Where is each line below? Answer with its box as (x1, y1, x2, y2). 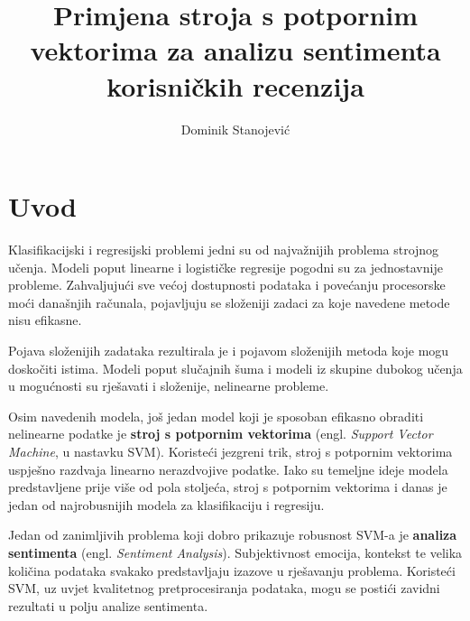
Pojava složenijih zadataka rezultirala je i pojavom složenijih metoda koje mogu (8, 341, 449, 359)
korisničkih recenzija (106, 67, 364, 104)
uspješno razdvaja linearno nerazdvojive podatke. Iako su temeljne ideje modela (8, 459, 448, 478)
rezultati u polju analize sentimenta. (8, 596, 208, 615)
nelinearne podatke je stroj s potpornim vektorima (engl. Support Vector (8, 424, 433, 443)
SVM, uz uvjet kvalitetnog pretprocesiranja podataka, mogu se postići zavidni (8, 579, 440, 598)
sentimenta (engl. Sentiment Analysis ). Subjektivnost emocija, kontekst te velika (8, 542, 463, 561)
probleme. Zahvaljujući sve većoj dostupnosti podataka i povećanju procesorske (8, 275, 446, 294)
